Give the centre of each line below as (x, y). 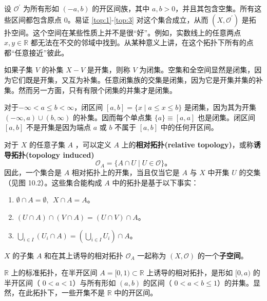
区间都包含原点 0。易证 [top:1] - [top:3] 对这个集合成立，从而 (110, 19)
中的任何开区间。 (189, 127)
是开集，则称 (109, 70)
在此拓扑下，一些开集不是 (61, 293)
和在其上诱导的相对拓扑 (84, 255)
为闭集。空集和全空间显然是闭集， (197, 70)
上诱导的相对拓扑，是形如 (190, 272)
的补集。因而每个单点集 (112, 117)
